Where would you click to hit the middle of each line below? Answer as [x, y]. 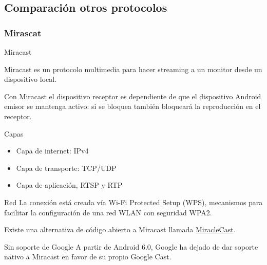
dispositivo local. [31, 79]
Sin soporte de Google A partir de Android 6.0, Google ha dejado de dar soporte [131, 246]
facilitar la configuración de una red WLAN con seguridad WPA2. [108, 212]
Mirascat [23, 32]
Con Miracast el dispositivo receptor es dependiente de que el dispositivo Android [133, 96]
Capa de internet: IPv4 [52, 151]
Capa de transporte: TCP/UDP [66, 168]
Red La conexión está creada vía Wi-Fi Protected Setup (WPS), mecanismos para [133, 202]
